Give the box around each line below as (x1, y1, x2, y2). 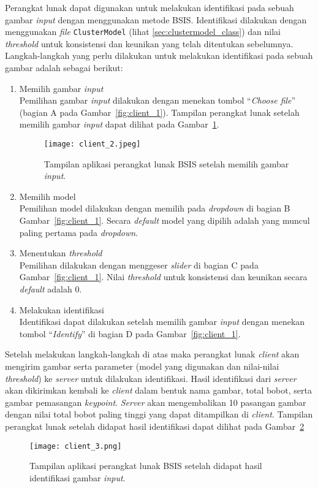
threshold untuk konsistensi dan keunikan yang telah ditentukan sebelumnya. (5, 37, 293, 50)
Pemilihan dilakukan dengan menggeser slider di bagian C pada (19, 258, 259, 271)
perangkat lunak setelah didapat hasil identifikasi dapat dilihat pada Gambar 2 (5, 419, 305, 432)
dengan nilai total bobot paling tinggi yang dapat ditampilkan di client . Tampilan (5, 408, 313, 421)
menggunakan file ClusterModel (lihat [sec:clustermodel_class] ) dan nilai (5, 25, 281, 38)
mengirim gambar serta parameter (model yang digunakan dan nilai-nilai (5, 359, 279, 372)
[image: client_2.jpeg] (44, 140, 141, 148)
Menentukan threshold (19, 246, 102, 259)
